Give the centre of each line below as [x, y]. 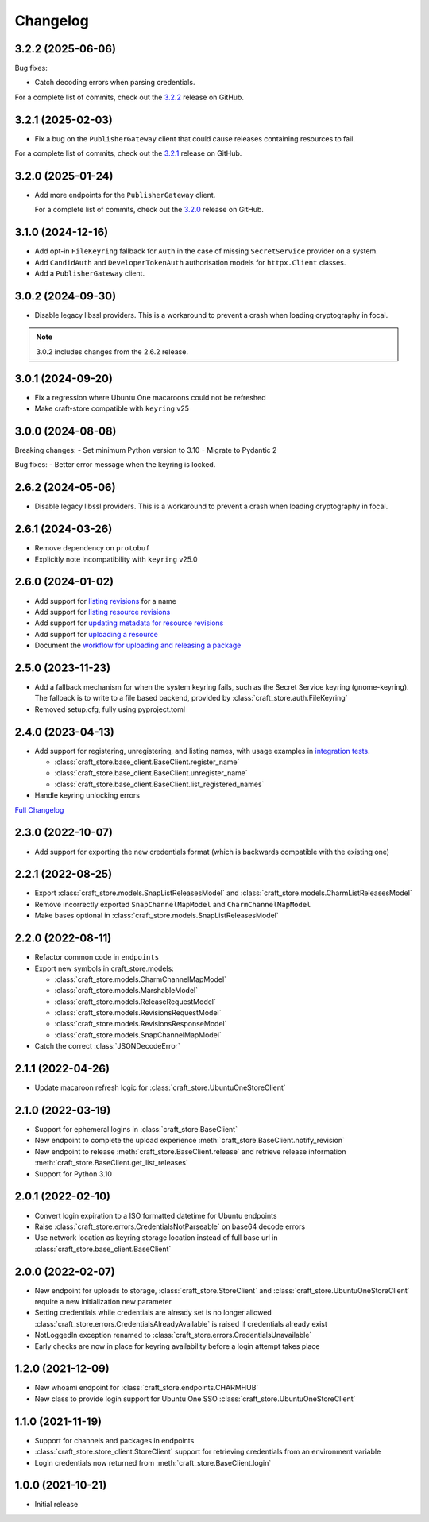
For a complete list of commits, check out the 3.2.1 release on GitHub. [128, 153]
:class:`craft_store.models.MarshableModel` [126, 991]
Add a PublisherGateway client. [90, 273]
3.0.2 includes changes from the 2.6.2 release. [112, 352]
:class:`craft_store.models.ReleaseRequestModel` [135, 1002]
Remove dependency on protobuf [92, 548]
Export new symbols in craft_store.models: [104, 968]
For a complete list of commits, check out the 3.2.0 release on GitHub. [149, 210]
